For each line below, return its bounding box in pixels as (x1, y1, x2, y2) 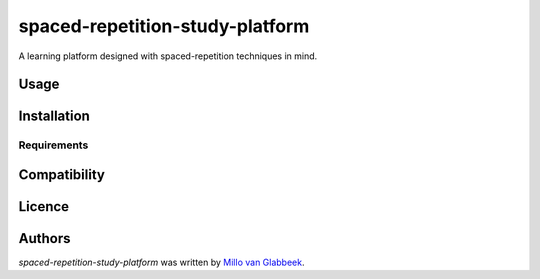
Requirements (18, 138, 89, 152)
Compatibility (18, 166, 105, 183)
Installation (18, 108, 90, 125)
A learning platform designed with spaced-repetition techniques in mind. (18, 50, 318, 62)
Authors (18, 230, 71, 247)
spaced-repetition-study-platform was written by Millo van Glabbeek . (18, 256, 305, 269)
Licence (18, 198, 70, 215)
